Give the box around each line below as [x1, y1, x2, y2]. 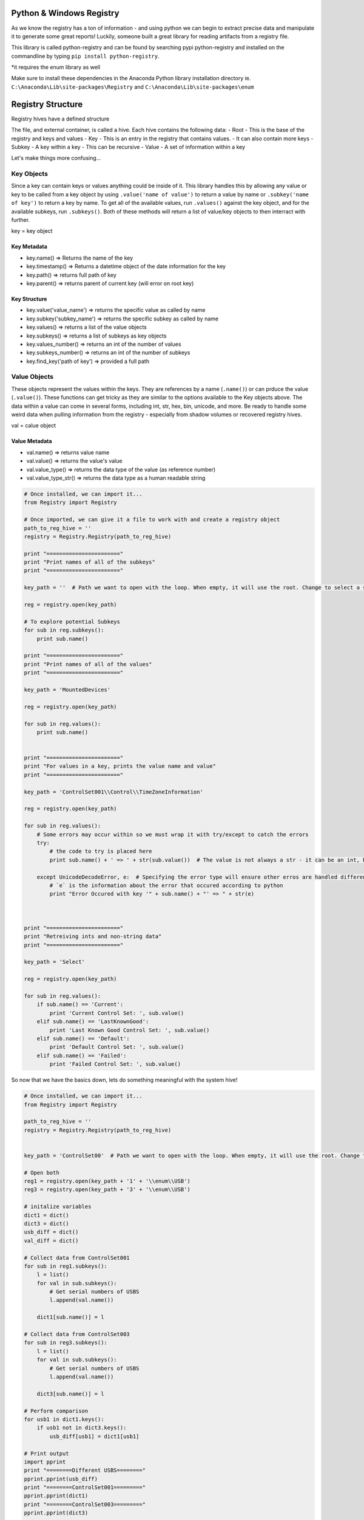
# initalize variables [24, 1203, 92, 1210]
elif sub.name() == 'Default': [36, 1035, 130, 1042]
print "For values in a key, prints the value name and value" [24, 763, 217, 770]
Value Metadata [11, 438, 52, 445]
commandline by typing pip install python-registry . [11, 52, 160, 60]
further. [11, 216, 30, 224]
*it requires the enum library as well [11, 64, 100, 71]
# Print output [24, 1450, 69, 1457]
